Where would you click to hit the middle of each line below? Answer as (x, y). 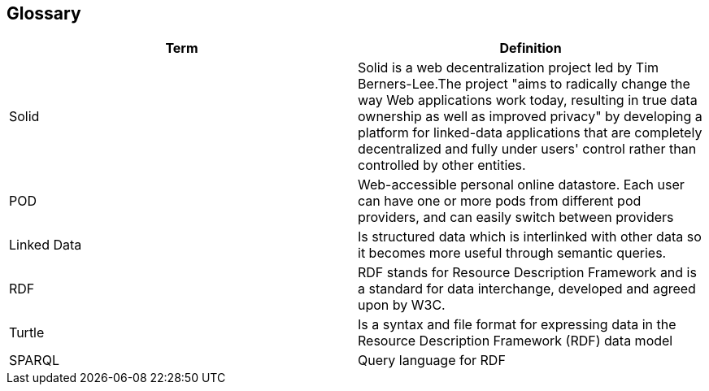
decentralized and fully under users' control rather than (527, 149)
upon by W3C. (402, 305)
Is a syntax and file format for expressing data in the (517, 325)
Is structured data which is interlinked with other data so (530, 237)
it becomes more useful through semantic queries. (512, 253)
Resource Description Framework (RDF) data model (515, 341)
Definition (531, 48)
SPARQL (34, 361)
